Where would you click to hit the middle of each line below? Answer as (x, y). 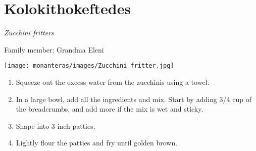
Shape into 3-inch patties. (56, 125)
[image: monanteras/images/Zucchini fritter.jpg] (89, 66)
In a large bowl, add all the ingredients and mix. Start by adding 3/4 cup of (134, 99)
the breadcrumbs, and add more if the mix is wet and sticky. (110, 109)
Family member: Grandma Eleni (54, 49)
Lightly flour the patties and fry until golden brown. (97, 143)
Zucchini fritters (29, 33)
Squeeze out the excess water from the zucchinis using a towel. (113, 82)
